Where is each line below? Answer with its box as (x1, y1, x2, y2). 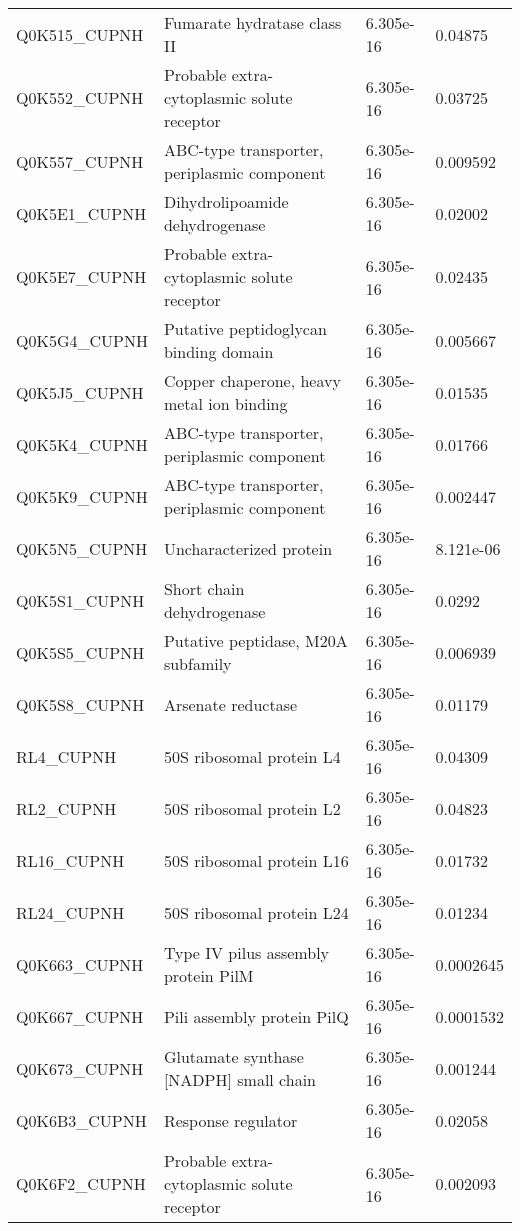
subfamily (163, 652, 232, 675)
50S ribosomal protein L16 (163, 848, 349, 872)
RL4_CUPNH (16, 744, 117, 768)
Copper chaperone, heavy (163, 369, 341, 392)
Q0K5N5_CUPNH (16, 536, 148, 560)
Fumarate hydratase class (163, 11, 342, 34)
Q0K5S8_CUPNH (16, 692, 145, 716)
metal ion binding (163, 392, 288, 415)
